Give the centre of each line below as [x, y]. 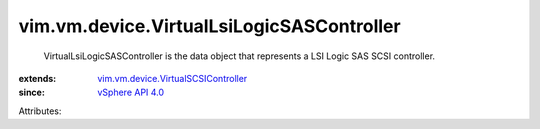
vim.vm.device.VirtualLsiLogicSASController [209, 26]
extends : [37, 78]
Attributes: [40, 111]
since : [31, 92]
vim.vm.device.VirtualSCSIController [172, 78]
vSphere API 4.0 [131, 92]
